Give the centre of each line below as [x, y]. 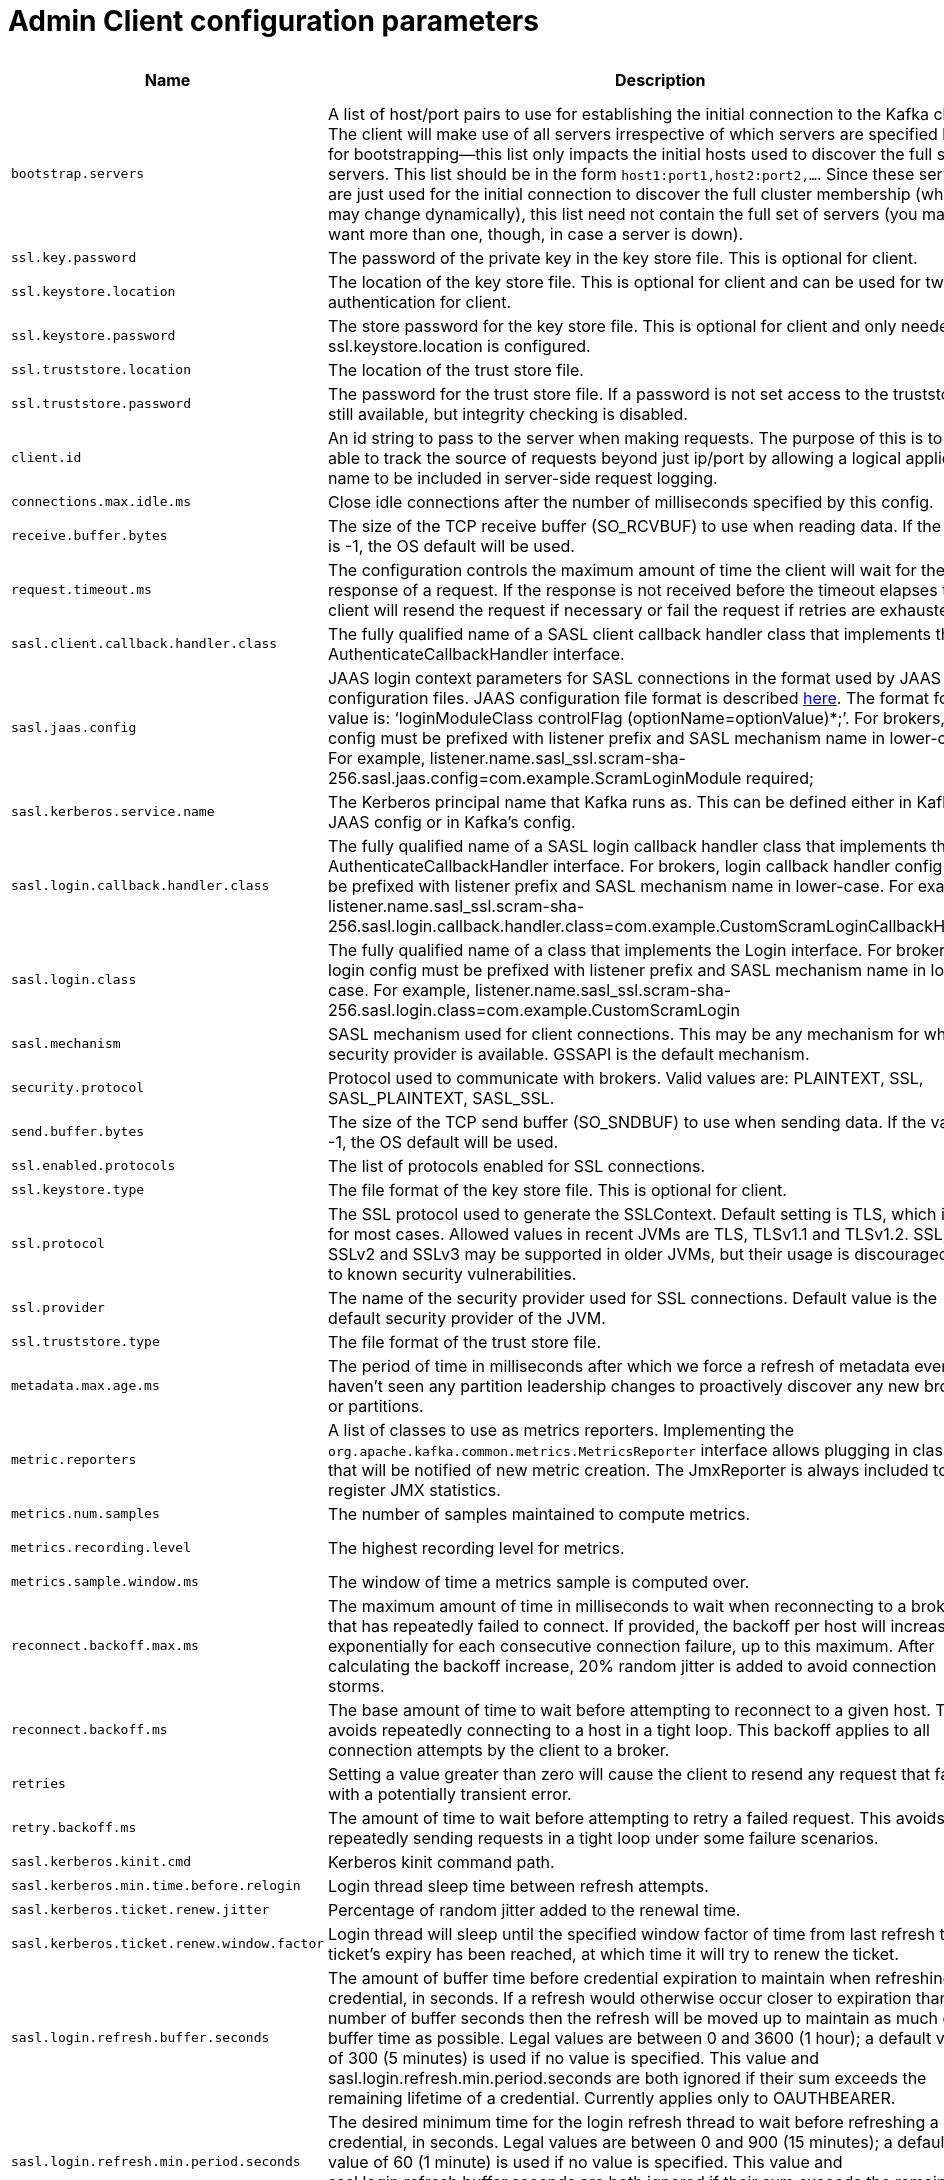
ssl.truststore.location [101, 370]
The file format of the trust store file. [464, 1341]
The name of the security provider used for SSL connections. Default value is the [633, 1297]
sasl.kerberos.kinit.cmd [101, 1862]
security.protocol [78, 1088]
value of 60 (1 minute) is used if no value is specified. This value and [585, 2161]
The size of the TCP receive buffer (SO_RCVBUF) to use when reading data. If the [635, 525]
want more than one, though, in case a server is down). [536, 233]
